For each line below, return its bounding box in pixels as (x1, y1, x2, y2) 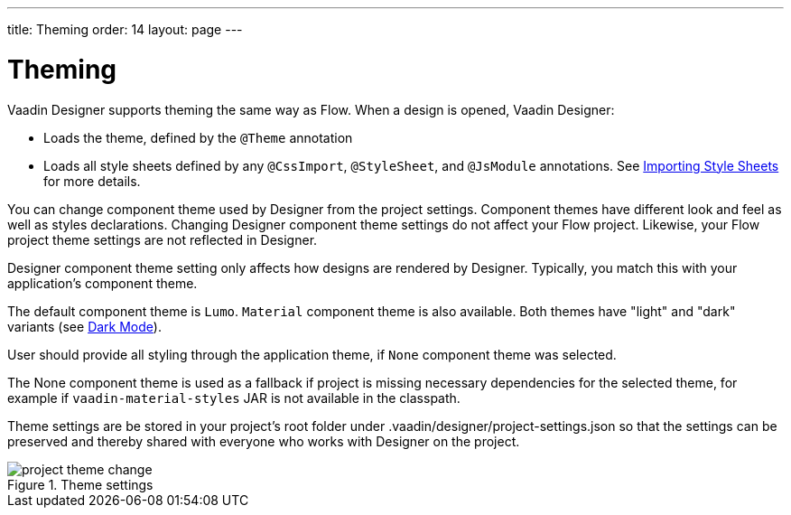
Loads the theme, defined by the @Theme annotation (43, 129, 353, 145)
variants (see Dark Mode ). (7, 318, 162, 334)
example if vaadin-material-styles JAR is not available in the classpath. (7, 389, 461, 406)
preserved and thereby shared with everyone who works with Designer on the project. (7, 433, 520, 449)
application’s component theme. (7, 275, 198, 291)
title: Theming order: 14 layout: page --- (7, 22, 243, 37)
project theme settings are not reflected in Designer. (7, 231, 318, 248)
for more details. (43, 173, 141, 189)
